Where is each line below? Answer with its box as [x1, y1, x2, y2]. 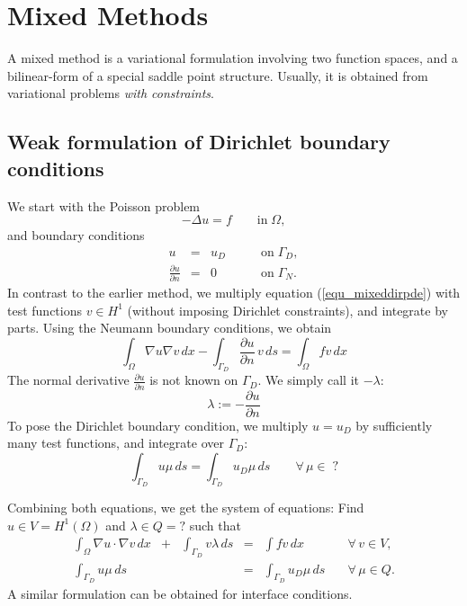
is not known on [149, 370, 238, 389]
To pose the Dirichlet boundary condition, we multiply [7, 415, 309, 434]
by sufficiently [355, 415, 433, 434]
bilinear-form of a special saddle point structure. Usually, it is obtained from [7, 66, 428, 85]
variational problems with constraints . [7, 84, 214, 102]
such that [189, 515, 241, 534]
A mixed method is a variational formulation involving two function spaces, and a [7, 49, 458, 67]
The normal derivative [7, 370, 130, 389]
